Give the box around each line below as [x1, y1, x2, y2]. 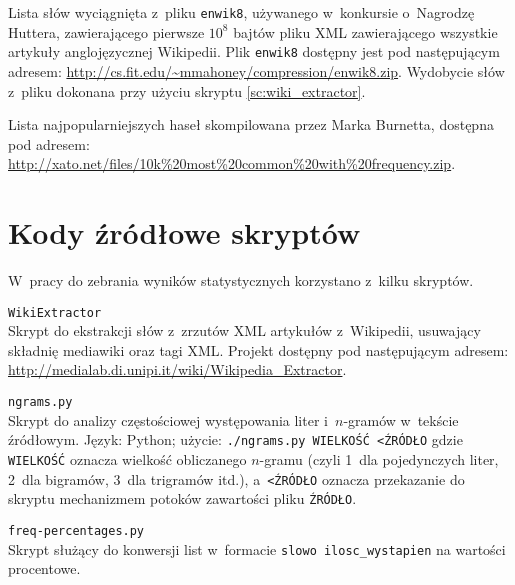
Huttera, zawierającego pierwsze [8, 21, 205, 42]
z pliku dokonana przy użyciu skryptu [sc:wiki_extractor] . [8, 80, 366, 101]
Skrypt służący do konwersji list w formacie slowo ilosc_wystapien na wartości [8, 538, 506, 559]
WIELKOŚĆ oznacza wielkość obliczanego [8, 448, 247, 469]
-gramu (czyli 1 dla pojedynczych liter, [259, 448, 499, 469]
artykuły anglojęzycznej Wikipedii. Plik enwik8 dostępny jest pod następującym [8, 41, 500, 62]
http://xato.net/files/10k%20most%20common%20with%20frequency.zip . [8, 153, 456, 174]
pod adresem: [8, 133, 90, 154]
